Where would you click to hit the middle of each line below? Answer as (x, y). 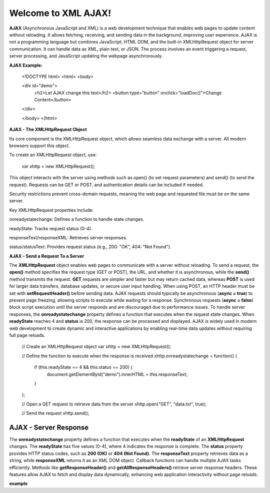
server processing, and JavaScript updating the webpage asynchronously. (86, 56)
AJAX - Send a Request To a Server (47, 256)
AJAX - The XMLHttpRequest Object (48, 130)
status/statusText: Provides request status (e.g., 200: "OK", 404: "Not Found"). (90, 247)
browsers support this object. (39, 146)
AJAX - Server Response (49, 427)
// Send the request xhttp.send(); (55, 413)
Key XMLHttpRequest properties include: (51, 210)
